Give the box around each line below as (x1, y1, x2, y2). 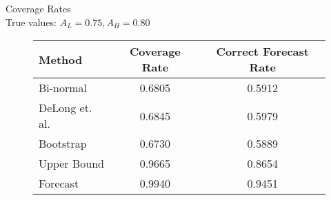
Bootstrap (39, 135, 87, 152)
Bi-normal (39, 80, 88, 96)
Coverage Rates (6, 1, 71, 15)
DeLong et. (39, 100, 92, 116)
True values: (6, 14, 57, 29)
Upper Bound (39, 155, 104, 172)
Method (39, 51, 83, 67)
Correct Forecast (216, 43, 309, 60)
